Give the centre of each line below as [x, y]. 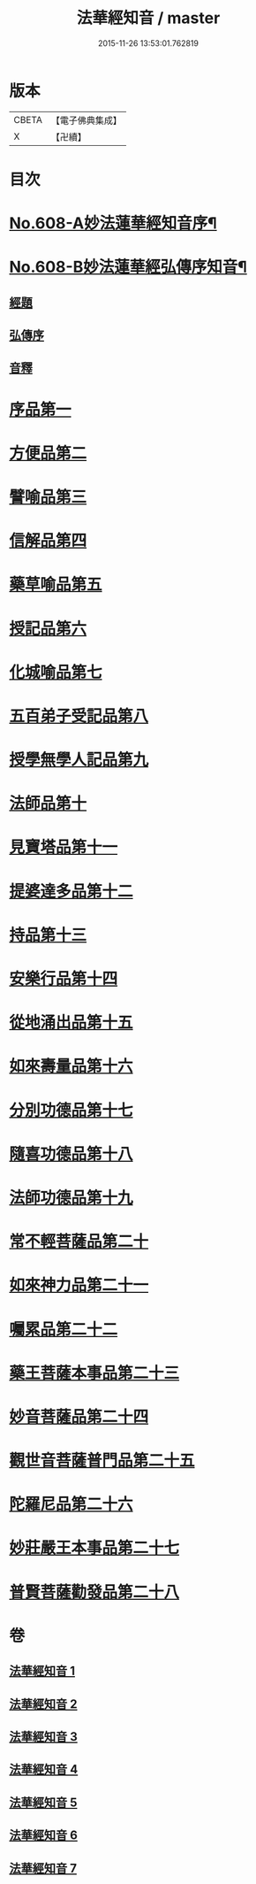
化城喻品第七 [56, 672]
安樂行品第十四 [64, 979]
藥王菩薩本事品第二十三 [94, 1373]
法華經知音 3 [43, 1737]
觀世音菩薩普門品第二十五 [102, 1461]
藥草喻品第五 [56, 584]
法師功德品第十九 [72, 1198]
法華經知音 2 [43, 1704]
